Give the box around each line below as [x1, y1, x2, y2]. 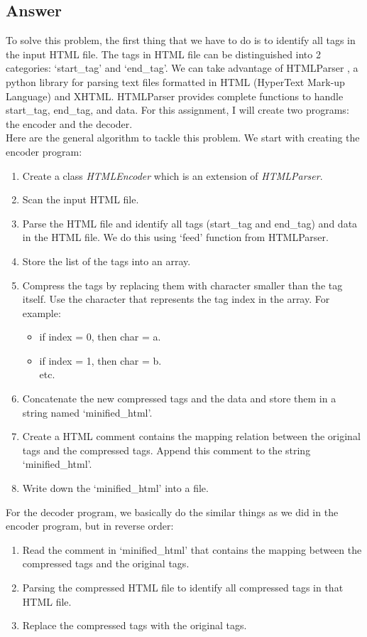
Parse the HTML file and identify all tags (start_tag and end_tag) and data [22, 215, 358, 230]
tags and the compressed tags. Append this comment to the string [22, 442, 311, 457]
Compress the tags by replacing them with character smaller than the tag [22, 277, 343, 292]
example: [22, 305, 61, 320]
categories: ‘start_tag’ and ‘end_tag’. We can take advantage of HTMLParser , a [6, 60, 358, 75]
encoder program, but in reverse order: [6, 518, 174, 533]
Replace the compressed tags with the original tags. [22, 618, 247, 633]
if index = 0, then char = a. [39, 329, 161, 344]
